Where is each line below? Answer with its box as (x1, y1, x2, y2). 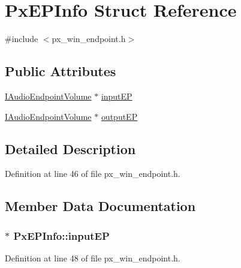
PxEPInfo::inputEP (13, 228, 110, 243)
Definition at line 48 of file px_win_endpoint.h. (5, 251, 180, 264)
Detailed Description (5, 139, 136, 158)
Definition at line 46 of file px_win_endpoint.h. (5, 167, 180, 180)
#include (5, 32, 38, 45)
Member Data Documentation (5, 197, 196, 215)
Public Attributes (5, 62, 116, 80)
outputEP (101, 110, 138, 122)
